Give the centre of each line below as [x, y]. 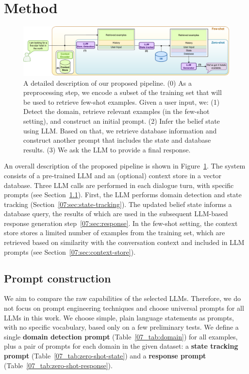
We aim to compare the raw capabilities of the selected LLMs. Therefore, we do [122, 298]
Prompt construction [58, 278]
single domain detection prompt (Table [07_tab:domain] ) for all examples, [121, 336]
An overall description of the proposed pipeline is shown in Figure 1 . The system [125, 166]
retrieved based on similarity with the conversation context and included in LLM [124, 242]
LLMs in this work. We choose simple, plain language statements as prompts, [119, 317]
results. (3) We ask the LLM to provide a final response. [107, 149]
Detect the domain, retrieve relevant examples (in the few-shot [116, 111]
